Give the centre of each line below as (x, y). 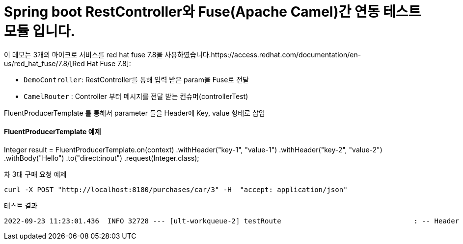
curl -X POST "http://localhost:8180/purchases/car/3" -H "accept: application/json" (176, 189)
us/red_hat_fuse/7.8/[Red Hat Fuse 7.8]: (68, 63)
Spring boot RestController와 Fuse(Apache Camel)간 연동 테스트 (213, 12)
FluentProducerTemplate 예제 (53, 132)
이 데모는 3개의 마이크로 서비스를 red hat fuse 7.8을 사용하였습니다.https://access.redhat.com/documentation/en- (183, 54)
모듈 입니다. (40, 31)
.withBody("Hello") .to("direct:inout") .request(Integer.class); (102, 158)
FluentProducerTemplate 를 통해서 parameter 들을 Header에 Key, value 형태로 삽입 (135, 113)
